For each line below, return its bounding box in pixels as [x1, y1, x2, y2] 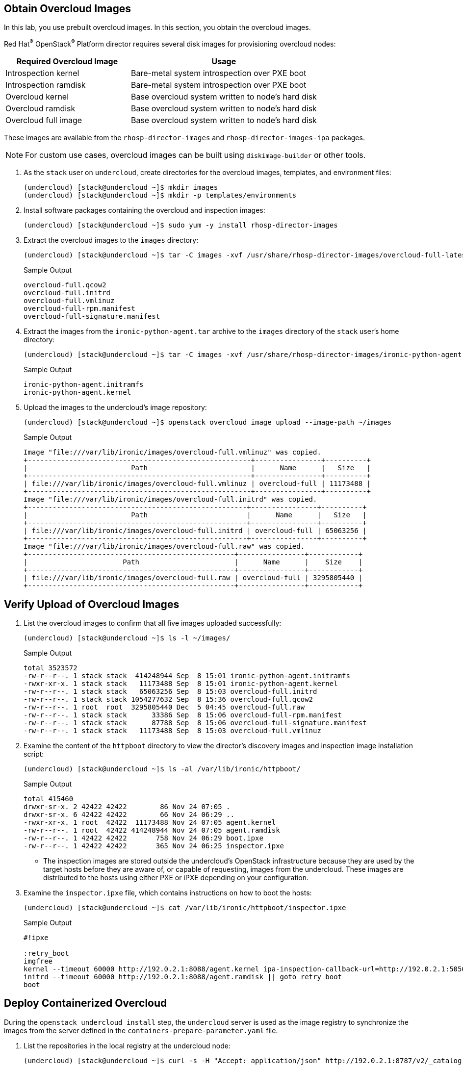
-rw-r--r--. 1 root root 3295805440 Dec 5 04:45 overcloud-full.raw [24, 703, 305, 711]
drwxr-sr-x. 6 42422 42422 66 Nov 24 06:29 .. [24, 810, 234, 818]
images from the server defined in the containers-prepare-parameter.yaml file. [4, 1026, 278, 1035]
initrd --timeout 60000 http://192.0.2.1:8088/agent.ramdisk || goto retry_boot [24, 972, 342, 981]
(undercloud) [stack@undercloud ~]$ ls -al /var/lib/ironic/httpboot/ [24, 764, 301, 773]
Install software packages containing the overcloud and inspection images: [24, 206, 265, 215]
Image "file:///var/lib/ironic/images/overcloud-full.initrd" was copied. [24, 495, 317, 504]
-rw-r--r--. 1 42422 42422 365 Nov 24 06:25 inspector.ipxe [24, 841, 284, 850]
